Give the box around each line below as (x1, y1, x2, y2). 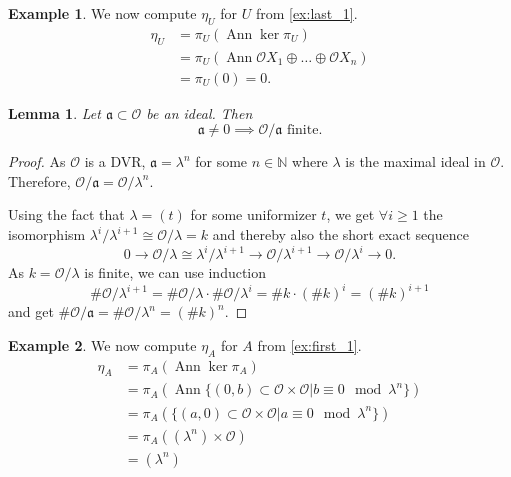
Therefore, (8, 170, 71, 191)
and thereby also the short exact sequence (212, 224, 469, 245)
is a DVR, (84, 151, 146, 172)
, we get (326, 204, 375, 225)
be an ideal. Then (146, 102, 253, 123)
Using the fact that (8, 204, 125, 225)
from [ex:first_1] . (257, 334, 362, 355)
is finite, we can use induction (84, 262, 267, 283)
